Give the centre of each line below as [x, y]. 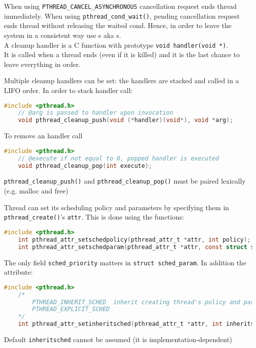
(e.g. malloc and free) [36, 191]
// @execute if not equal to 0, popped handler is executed [118, 158]
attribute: [18, 272]
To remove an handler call [43, 136]
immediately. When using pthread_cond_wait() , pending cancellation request [122, 16]
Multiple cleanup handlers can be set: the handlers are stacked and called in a [122, 80]
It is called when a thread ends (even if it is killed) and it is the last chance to [122, 54]
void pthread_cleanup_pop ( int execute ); [85, 166]
